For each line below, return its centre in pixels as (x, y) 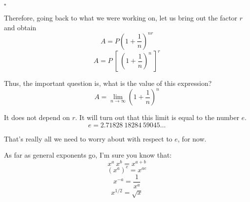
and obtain (20, 27)
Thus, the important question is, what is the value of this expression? (108, 83)
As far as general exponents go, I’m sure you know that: (88, 155)
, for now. (192, 138)
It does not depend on (37, 117)
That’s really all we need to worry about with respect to (88, 138)
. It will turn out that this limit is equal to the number (157, 117)
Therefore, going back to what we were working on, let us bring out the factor (121, 18)
